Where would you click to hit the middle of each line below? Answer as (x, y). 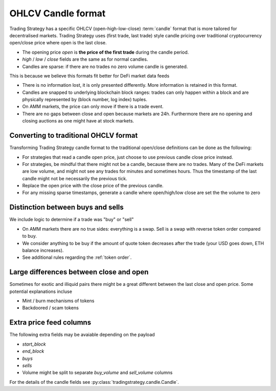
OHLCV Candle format (57, 13)
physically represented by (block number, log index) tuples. (85, 100)
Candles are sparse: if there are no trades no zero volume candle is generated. (105, 66)
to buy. (29, 236)
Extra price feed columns (50, 322)
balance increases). (43, 250)
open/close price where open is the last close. (58, 43)
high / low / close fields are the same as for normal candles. (85, 59)
